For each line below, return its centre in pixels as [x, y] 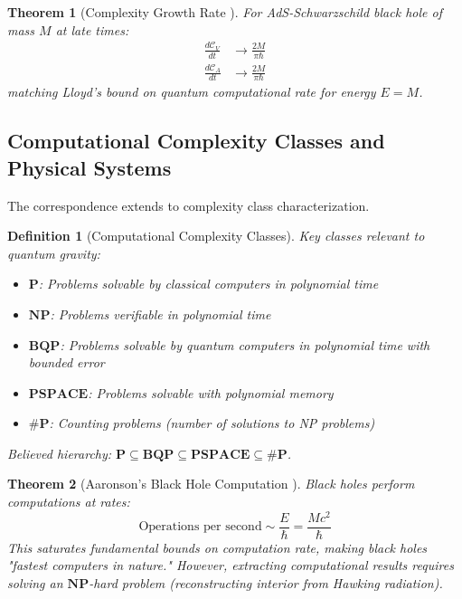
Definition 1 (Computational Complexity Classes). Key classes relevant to [216, 236]
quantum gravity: [54, 253]
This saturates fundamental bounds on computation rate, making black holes [217, 547]
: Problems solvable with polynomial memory [211, 392]
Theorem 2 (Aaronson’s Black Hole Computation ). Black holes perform [211, 484]
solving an [35, 582]
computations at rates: [69, 502]
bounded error [66, 362]
